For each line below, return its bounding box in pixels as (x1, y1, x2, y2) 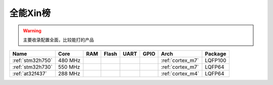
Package (205, 50, 226, 57)
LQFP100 (205, 57, 226, 64)
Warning (23, 28, 41, 34)
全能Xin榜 (9, 8, 51, 19)
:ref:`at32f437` (12, 70, 48, 77)
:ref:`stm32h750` (12, 57, 53, 64)
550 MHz (58, 63, 80, 70)
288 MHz (58, 70, 80, 77)
